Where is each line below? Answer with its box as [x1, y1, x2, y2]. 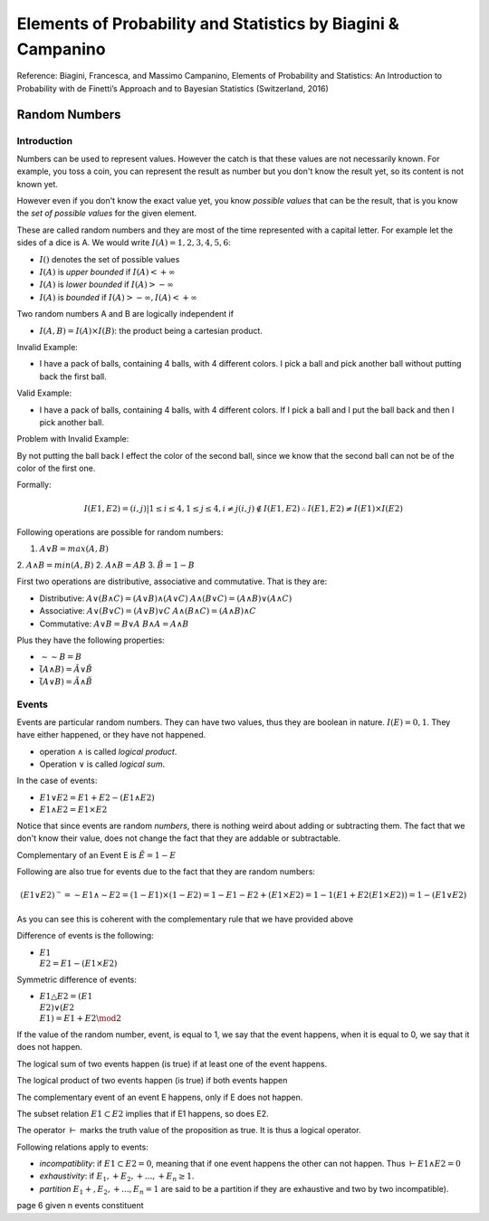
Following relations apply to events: [16, 1141, 149, 1152]
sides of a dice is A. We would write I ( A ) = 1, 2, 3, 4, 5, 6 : [16, 237, 231, 248]
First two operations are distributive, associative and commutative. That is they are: [16, 576, 328, 587]
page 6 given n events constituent [16, 1200, 144, 1211]
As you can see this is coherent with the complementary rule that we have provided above [16, 913, 353, 924]
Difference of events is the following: [16, 930, 154, 941]
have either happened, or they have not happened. [16, 730, 206, 740]
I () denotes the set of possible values [39, 253, 180, 264]
